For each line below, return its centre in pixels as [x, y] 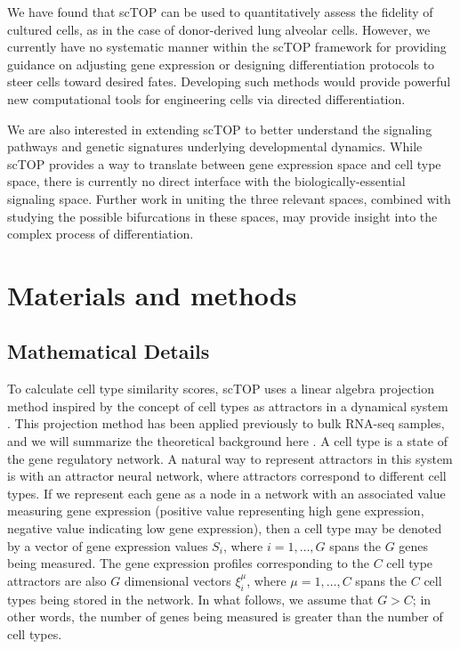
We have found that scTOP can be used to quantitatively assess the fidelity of [220, 12]
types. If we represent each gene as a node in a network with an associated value [226, 493]
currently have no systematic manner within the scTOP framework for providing [227, 47]
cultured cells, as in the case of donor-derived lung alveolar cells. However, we [219, 29]
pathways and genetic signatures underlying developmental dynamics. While [215, 146]
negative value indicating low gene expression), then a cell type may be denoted [225, 528]
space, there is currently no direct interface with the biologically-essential [206, 181]
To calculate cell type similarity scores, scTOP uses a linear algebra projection [221, 389]
